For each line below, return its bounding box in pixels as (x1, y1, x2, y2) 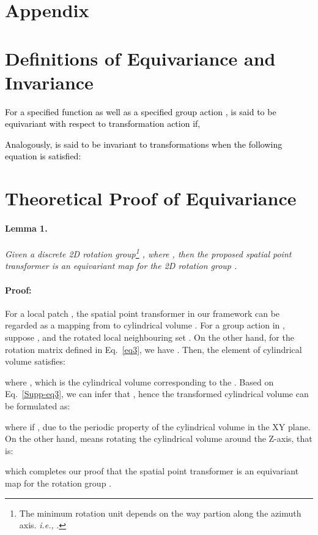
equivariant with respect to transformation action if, (5, 117, 201, 130)
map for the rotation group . (5, 477, 111, 489)
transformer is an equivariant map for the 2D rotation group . (5, 259, 237, 272)
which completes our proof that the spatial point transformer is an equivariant (5, 465, 299, 477)
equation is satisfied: (5, 150, 81, 162)
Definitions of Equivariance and (5, 45, 276, 70)
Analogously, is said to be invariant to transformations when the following (5, 137, 283, 150)
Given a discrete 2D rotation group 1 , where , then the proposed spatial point (5, 246, 292, 260)
